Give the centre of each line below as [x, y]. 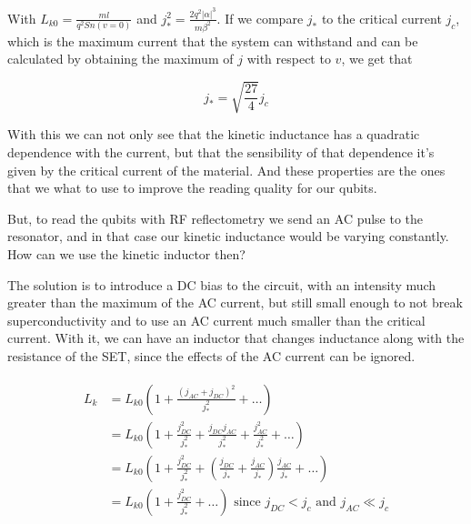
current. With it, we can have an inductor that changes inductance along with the [236, 338]
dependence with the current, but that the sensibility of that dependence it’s [221, 152]
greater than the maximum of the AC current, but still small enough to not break [235, 302]
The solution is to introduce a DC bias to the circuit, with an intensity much [222, 284]
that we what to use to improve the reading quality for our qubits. [192, 188]
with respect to [289, 59]
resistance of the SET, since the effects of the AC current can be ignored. [211, 356]
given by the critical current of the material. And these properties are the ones [226, 170]
